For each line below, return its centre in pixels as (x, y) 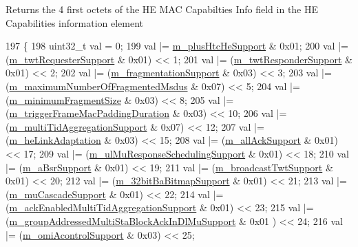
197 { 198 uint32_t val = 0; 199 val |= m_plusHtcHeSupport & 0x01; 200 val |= (177, 46)
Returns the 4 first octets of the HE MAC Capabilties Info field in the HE (162, 9)
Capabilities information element (75, 22)
